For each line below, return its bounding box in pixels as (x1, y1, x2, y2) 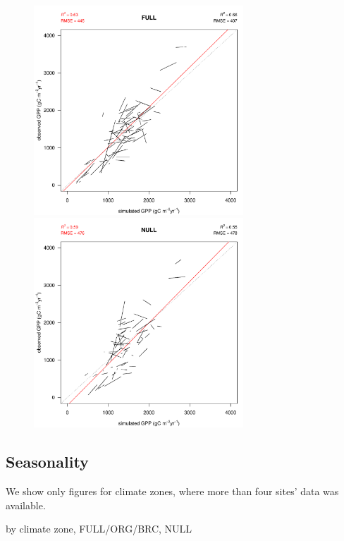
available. (6, 497, 46, 512)
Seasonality (6, 451, 89, 473)
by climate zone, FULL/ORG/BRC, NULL (6, 521, 192, 536)
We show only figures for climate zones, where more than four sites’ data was (6, 483, 339, 498)
